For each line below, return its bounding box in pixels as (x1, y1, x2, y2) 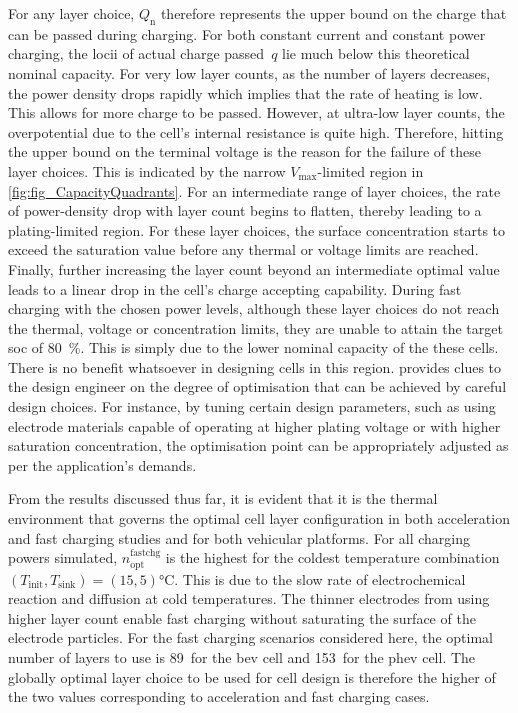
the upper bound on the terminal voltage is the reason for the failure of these (8, 141, 481, 162)
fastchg (130, 548, 161, 559)
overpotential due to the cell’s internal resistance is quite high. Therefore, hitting (8, 121, 504, 142)
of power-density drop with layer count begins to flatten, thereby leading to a (8, 200, 482, 221)
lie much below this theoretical (282, 43, 470, 64)
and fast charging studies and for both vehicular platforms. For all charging (8, 527, 471, 548)
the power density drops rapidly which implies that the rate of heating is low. (8, 82, 483, 103)
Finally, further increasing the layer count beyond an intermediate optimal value (8, 258, 500, 279)
